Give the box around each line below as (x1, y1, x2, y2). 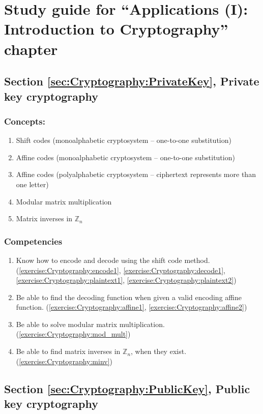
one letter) (16, 179, 49, 189)
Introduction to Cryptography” (4, 18, 228, 39)
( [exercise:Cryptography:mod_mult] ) (16, 329, 131, 339)
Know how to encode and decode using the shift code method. (16, 254, 210, 265)
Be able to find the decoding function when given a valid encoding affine (16, 291, 242, 302)
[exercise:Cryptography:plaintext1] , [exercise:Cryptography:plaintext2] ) (16, 275, 237, 285)
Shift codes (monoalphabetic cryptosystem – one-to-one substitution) (16, 135, 231, 145)
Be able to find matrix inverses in (16, 346, 121, 357)
